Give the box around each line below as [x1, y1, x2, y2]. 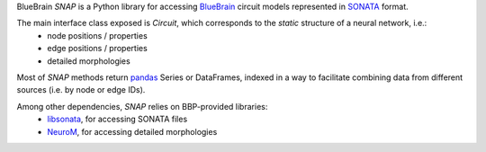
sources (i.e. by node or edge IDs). [16, 85, 146, 95]
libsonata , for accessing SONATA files [47, 113, 188, 125]
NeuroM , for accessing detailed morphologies [47, 126, 218, 137]
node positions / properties [47, 30, 148, 40]
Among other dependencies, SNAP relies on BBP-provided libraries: [16, 101, 268, 112]
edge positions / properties [47, 43, 148, 54]
